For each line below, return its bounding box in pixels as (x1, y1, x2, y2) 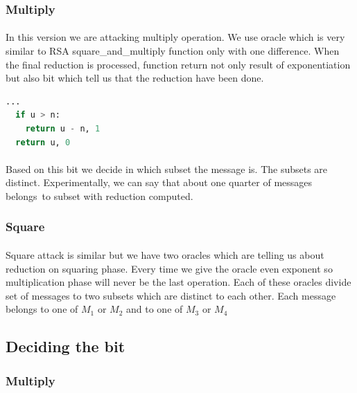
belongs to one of (6, 302, 78, 316)
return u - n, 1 (25, 124, 101, 134)
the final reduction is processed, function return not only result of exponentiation (6, 57, 351, 71)
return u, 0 (15, 137, 71, 147)
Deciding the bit (6, 336, 125, 357)
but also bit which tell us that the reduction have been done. (6, 71, 264, 85)
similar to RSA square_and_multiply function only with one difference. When (6, 44, 340, 58)
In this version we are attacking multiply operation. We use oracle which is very (6, 30, 345, 44)
